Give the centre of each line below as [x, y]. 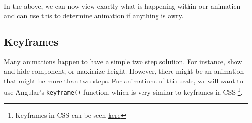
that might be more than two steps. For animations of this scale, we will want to [124, 80]
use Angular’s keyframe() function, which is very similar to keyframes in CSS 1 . [123, 91]
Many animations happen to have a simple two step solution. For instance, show [123, 61]
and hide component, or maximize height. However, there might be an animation [124, 71]
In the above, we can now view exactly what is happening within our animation [122, 6]
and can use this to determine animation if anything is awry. [94, 15]
